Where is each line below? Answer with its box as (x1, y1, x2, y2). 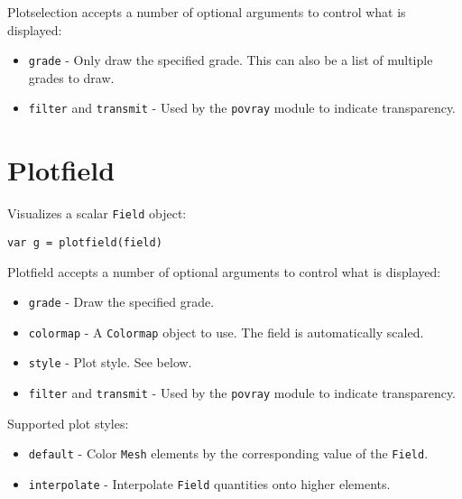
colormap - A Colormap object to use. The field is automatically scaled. (28, 322, 424, 341)
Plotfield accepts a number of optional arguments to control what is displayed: (7, 262, 441, 281)
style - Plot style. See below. (28, 353, 192, 372)
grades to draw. (28, 68, 115, 87)
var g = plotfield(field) (7, 236, 162, 249)
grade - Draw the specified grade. (28, 292, 215, 311)
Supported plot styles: (7, 413, 129, 432)
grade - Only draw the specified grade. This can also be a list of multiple (28, 51, 433, 69)
